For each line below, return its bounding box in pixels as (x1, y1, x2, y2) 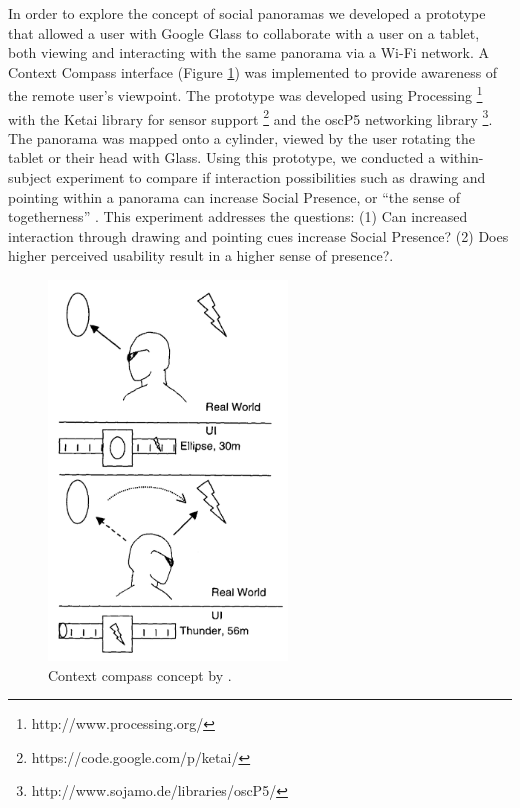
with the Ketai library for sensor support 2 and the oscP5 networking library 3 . (8, 105, 493, 129)
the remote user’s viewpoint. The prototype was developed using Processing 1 (8, 82, 483, 106)
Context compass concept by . (48, 664, 232, 685)
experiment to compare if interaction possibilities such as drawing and (56, 167, 486, 188)
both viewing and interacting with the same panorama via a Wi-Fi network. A (8, 42, 490, 63)
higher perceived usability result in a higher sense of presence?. (8, 245, 394, 266)
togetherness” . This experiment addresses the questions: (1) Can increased (8, 206, 468, 227)
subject (8, 167, 52, 188)
